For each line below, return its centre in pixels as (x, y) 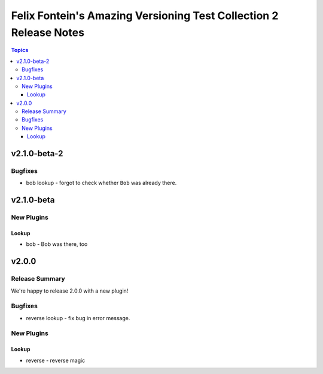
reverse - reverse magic (56, 360)
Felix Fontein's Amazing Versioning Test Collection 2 (145, 16)
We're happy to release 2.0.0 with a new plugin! (70, 291)
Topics (20, 50)
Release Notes (48, 32)
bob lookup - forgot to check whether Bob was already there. (101, 183)
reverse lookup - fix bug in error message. (78, 318)
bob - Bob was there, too (57, 244)
